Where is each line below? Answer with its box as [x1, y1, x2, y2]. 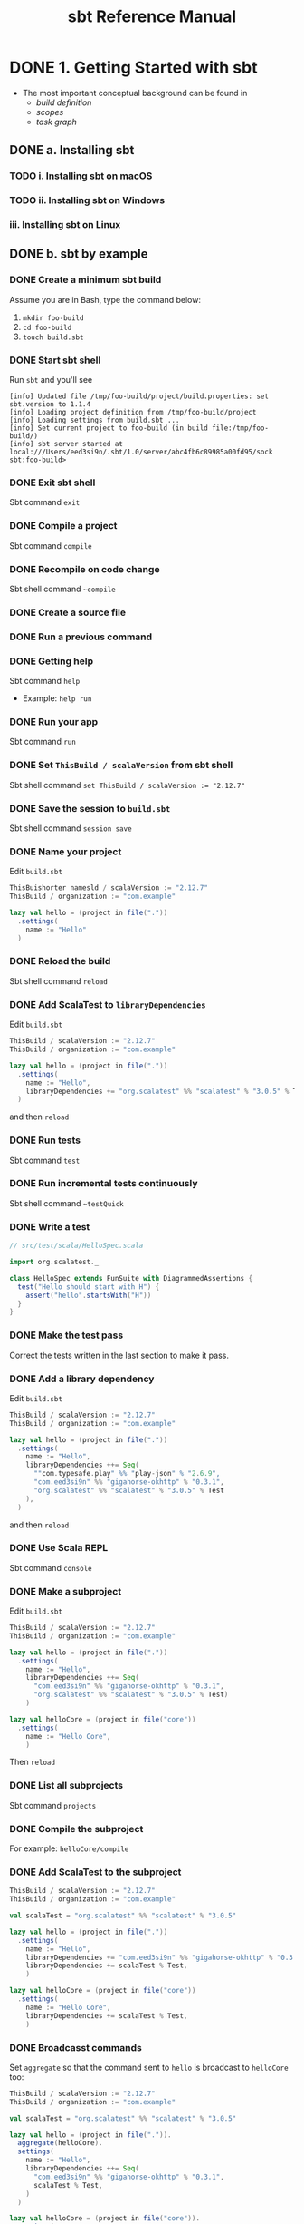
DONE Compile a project [9, 520, 118, 532]
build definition [35, 97, 92, 108]
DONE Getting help [9, 655, 94, 668]
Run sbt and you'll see [9, 375, 93, 385]
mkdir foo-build [22, 313, 84, 323]
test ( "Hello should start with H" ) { [17, 1282, 160, 1292]
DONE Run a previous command [9, 630, 153, 643]
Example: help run [22, 693, 92, 704]
